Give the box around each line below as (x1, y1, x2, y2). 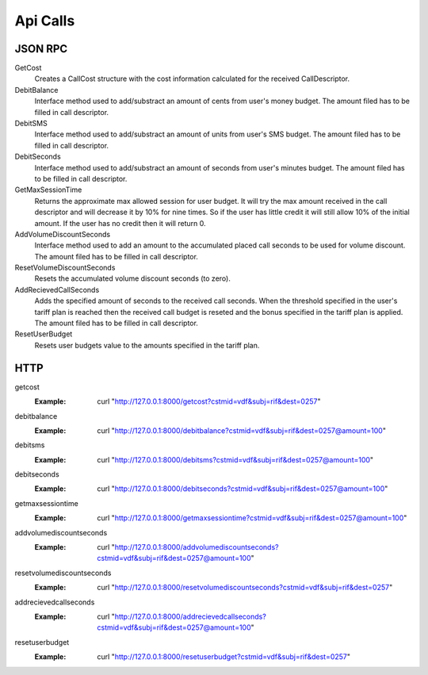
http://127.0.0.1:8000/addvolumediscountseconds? (114, 543, 279, 552)
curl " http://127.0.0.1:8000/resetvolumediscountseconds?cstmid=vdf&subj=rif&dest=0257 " (97, 583, 393, 593)
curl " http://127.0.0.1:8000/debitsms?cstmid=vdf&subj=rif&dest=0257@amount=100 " (97, 454, 374, 464)
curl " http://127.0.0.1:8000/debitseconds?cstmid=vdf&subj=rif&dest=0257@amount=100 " (97, 484, 388, 493)
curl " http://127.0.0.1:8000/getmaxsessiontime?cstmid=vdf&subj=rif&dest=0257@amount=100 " (97, 513, 407, 523)
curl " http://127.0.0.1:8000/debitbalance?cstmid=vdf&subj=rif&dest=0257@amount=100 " (97, 425, 386, 435)
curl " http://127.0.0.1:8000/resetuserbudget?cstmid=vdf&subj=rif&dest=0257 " (97, 652, 351, 662)
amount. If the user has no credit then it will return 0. (34, 218, 206, 228)
